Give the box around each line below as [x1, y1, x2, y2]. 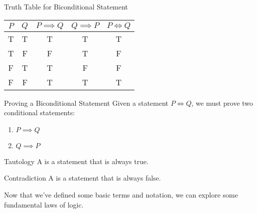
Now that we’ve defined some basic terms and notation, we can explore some [4, 189, 238, 200]
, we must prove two [191, 97, 253, 108]
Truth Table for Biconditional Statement [4, 1, 128, 11]
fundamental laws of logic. [4, 199, 84, 210]
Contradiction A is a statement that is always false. [4, 173, 161, 183]
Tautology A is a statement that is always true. [4, 156, 149, 166]
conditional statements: [4, 107, 75, 118]
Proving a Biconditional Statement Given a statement [4, 97, 169, 108]
